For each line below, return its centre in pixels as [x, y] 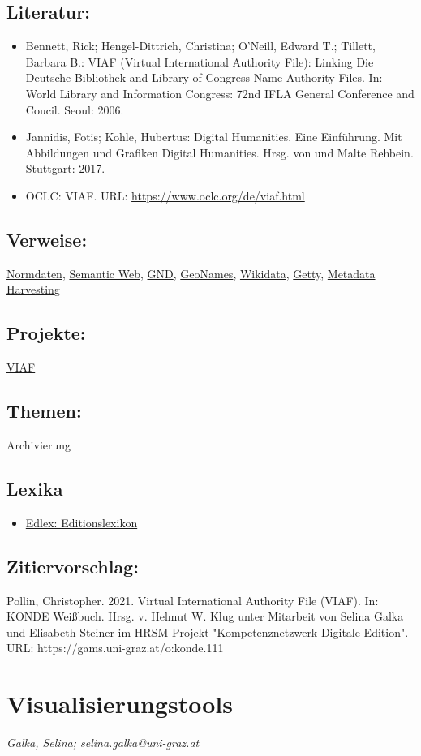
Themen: [44, 411]
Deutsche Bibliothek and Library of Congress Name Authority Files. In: [204, 77]
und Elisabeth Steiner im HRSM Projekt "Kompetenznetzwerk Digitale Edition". [208, 631]
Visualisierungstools [120, 704]
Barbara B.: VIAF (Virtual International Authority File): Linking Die [200, 61]
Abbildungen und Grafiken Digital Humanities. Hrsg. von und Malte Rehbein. [219, 152]
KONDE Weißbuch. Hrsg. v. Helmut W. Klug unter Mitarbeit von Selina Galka [205, 616]
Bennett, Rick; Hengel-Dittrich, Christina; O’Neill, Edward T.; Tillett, [200, 46]
